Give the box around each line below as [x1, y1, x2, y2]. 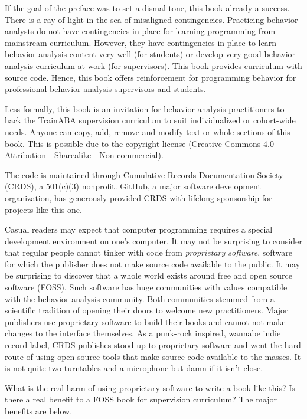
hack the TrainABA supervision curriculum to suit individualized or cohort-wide [5, 114, 296, 126]
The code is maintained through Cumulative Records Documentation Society [5, 168, 283, 181]
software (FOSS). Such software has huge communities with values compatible [5, 281, 288, 293]
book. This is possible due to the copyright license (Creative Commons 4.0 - [5, 137, 280, 149]
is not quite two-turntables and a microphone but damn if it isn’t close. [5, 362, 263, 374]
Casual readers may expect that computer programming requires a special [5, 223, 273, 235]
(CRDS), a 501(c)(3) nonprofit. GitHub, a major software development [5, 180, 261, 192]
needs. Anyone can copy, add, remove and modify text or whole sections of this [5, 125, 290, 138]
